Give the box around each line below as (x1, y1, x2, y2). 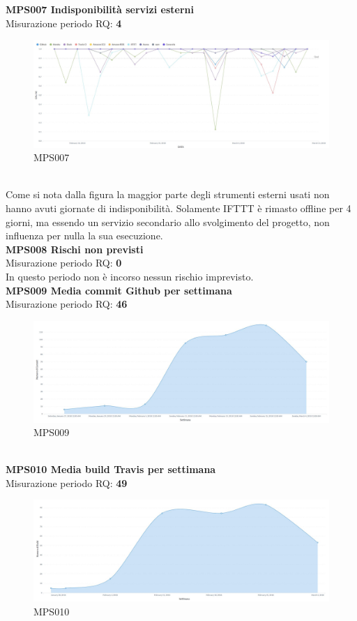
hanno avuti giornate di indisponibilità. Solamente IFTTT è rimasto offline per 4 (6, 201, 351, 215)
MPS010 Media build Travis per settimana (6, 462, 216, 477)
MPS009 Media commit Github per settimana (6, 283, 232, 297)
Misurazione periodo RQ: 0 (6, 255, 122, 270)
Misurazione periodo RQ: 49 (6, 475, 128, 490)
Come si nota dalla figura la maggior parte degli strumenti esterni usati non (6, 187, 330, 202)
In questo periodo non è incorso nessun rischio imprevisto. (6, 269, 254, 283)
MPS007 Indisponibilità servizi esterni (6, 2, 194, 16)
